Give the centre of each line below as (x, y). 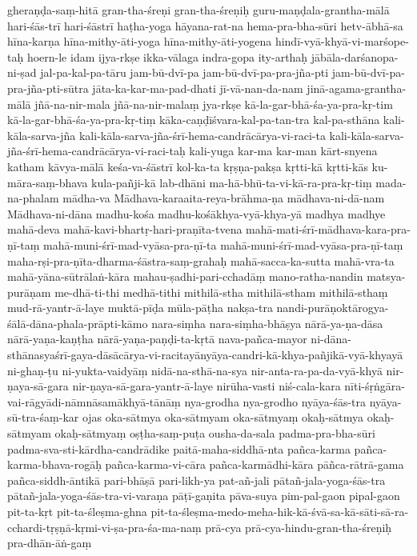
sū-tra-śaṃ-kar (43, 417)
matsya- (386, 276)
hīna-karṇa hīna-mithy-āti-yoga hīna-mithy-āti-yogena (140, 41)
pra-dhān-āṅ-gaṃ (50, 543)
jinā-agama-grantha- (357, 88)
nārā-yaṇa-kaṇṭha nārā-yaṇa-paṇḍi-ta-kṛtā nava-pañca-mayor (157, 339)
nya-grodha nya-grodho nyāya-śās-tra (275, 401)
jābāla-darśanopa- (355, 56)
